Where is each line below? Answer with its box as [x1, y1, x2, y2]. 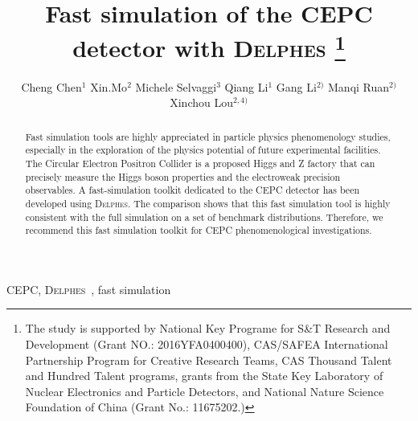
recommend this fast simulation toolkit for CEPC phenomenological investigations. [25, 223, 372, 237]
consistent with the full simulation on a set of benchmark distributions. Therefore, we [25, 210, 383, 223]
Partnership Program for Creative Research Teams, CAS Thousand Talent [25, 351, 392, 368]
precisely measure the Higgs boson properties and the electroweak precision [25, 170, 341, 183]
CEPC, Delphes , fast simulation [6, 280, 171, 297]
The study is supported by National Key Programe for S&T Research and [25, 320, 391, 337]
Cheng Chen [21, 78, 82, 95]
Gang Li [276, 78, 317, 95]
